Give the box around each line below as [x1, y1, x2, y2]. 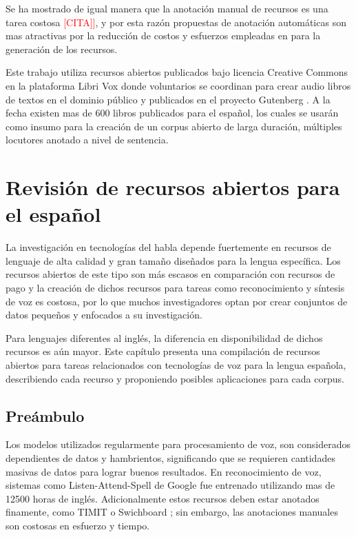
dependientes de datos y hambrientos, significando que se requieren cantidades [6, 450, 335, 465]
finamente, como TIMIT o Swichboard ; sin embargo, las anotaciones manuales [6, 505, 338, 519]
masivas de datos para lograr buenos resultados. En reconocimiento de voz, [6, 464, 322, 478]
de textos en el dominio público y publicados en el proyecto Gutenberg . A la [6, 92, 331, 106]
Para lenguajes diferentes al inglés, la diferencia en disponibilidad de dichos [6, 330, 323, 345]
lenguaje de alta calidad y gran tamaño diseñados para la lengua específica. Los [6, 253, 341, 267]
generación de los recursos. [6, 41, 118, 56]
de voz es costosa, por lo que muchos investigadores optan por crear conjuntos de [6, 294, 348, 308]
